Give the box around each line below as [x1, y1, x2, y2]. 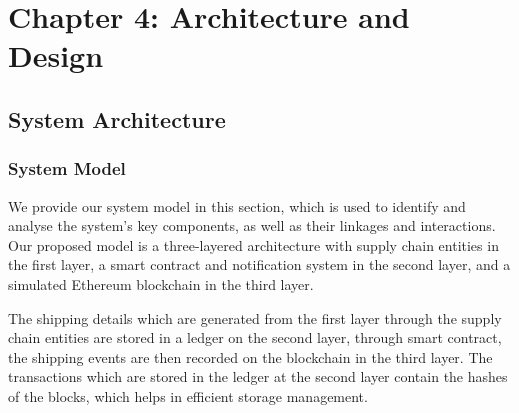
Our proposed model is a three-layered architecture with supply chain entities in [8, 234, 499, 255]
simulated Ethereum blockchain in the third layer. [8, 273, 314, 294]
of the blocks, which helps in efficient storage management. [8, 385, 368, 406]
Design [8, 35, 104, 76]
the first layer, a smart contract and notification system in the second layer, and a [8, 254, 511, 275]
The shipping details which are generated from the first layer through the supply [8, 307, 502, 328]
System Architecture [8, 103, 226, 134]
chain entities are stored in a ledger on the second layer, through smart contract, [8, 327, 502, 348]
